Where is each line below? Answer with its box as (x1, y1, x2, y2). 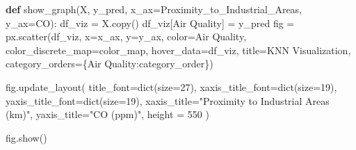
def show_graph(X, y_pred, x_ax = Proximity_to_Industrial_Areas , (6, 2, 302, 16)
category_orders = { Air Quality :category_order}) (6, 56, 213, 71)
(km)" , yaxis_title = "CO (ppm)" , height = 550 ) (6, 107, 209, 122)
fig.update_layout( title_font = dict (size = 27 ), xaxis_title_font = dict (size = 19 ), (6, 79, 337, 94)
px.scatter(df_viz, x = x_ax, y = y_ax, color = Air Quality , (6, 29, 247, 44)
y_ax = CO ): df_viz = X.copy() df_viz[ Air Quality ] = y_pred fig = (6, 15, 295, 30)
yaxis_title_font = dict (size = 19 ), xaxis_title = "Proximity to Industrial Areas (6, 93, 330, 108)
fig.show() (6, 130, 47, 144)
